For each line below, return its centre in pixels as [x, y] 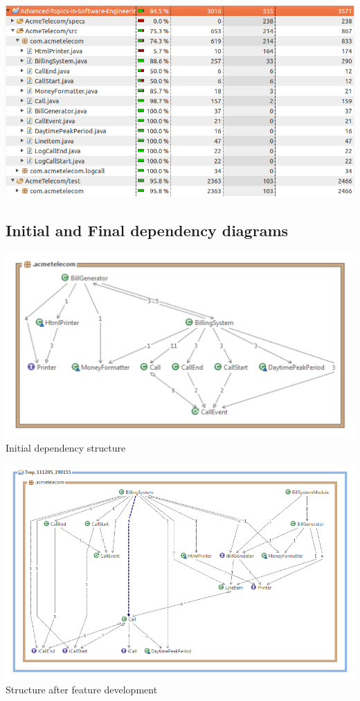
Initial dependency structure [66, 447]
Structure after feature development [82, 689]
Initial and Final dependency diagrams [147, 230]
